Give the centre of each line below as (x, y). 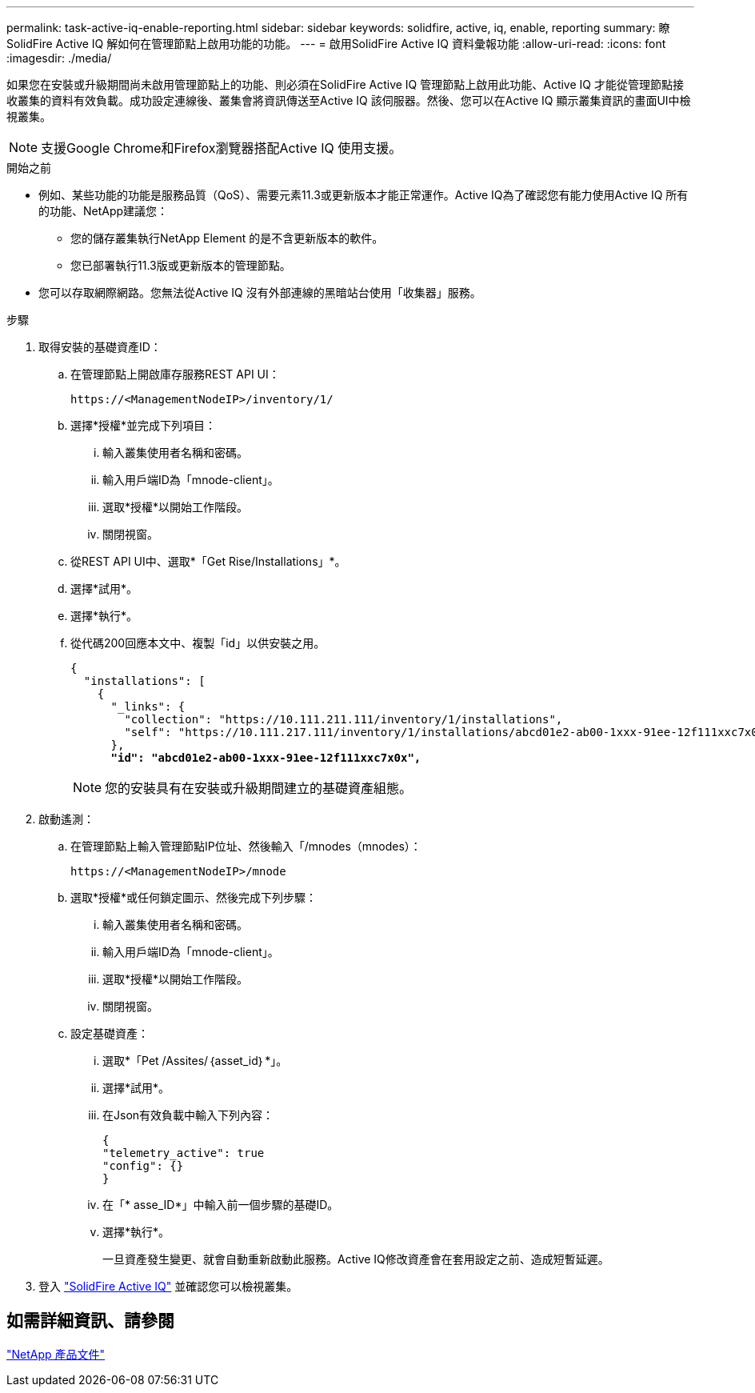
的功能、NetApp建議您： (104, 211)
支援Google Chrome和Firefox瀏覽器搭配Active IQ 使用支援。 (222, 148)
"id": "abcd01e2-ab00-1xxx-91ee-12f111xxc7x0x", (266, 758)
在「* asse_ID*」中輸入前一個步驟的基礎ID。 (221, 1205)
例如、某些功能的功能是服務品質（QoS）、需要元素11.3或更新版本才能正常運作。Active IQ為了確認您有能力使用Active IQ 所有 (364, 195)
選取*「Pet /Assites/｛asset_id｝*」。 (195, 1061)
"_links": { (148, 707)
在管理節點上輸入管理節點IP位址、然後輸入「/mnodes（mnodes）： (246, 846)
